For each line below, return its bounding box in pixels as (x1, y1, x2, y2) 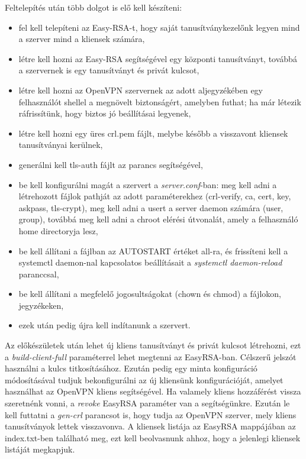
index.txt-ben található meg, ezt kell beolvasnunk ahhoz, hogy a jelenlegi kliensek (5, 431, 301, 444)
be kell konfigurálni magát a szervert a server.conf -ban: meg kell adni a (18, 178, 277, 190)
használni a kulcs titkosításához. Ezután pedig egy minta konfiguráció (5, 362, 257, 374)
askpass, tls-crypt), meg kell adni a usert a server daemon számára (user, (18, 201, 284, 214)
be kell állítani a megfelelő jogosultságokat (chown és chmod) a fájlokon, (18, 287, 281, 300)
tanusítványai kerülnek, (18, 138, 103, 151)
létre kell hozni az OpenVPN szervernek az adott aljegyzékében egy (18, 83, 263, 96)
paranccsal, (18, 267, 59, 280)
